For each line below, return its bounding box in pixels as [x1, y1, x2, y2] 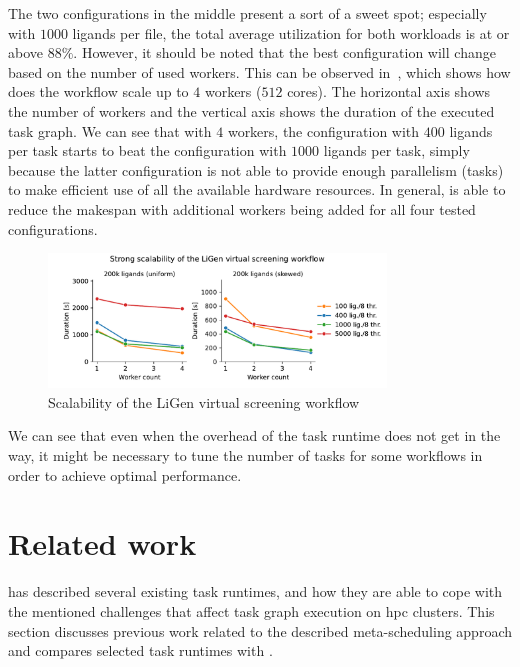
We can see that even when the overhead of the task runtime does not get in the [8, 425, 501, 446]
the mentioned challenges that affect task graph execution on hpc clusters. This [8, 600, 495, 621]
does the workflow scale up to [8, 81, 189, 102]
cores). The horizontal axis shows [287, 81, 491, 102]
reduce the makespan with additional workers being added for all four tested [8, 198, 476, 219]
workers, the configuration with [227, 120, 420, 141]
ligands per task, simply [323, 140, 470, 161]
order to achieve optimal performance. [8, 464, 242, 485]
